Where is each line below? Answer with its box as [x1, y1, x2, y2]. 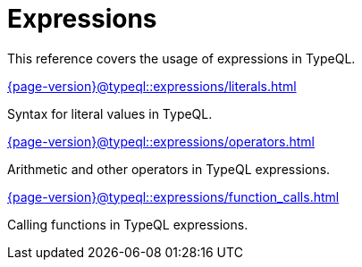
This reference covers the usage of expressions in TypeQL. [7, 50, 356, 66]
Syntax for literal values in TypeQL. [7, 105, 213, 121]
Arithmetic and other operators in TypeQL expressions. [7, 161, 331, 177]
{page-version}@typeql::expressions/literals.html [7, 78, 297, 94]
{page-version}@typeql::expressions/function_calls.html [7, 188, 340, 204]
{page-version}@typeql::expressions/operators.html [7, 133, 316, 149]
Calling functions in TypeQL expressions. [7, 216, 248, 232]
